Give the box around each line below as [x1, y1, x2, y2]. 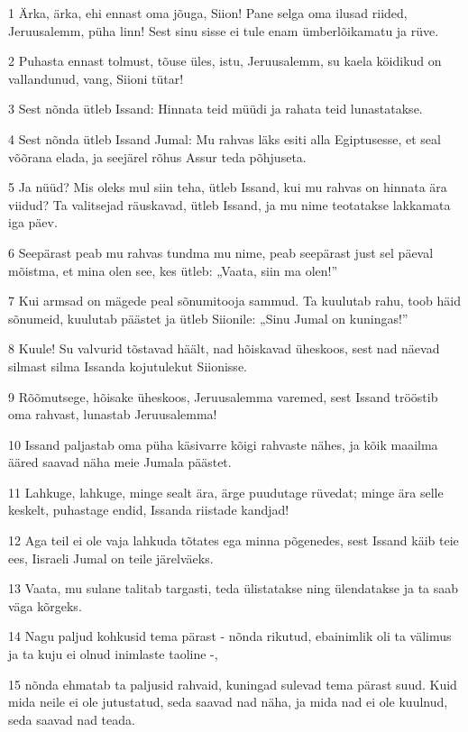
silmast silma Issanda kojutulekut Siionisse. [8, 356, 247, 375]
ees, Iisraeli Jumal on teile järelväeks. [8, 548, 214, 567]
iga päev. [8, 213, 58, 232]
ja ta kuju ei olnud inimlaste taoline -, [8, 645, 218, 663]
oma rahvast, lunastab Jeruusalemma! [8, 405, 217, 424]
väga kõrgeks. [8, 596, 82, 615]
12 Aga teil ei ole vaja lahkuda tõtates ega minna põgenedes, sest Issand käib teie [8, 531, 459, 550]
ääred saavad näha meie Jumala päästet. [8, 453, 232, 471]
